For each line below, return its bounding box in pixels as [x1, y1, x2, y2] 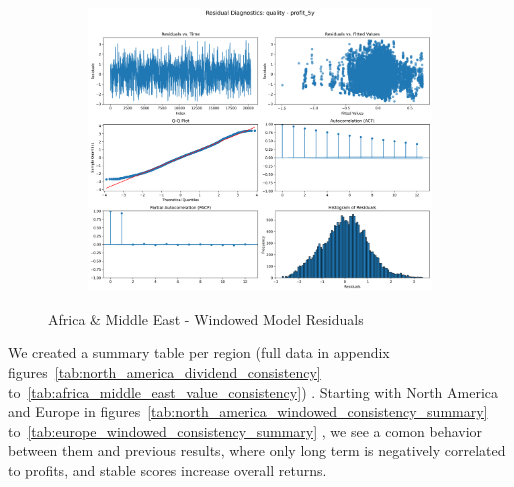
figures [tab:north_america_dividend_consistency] [8, 361, 321, 382]
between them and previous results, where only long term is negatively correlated [8, 440, 506, 461]
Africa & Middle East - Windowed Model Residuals [48, 308, 364, 329]
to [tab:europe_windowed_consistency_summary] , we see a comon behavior [8, 420, 483, 441]
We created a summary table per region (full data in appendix [8, 342, 390, 363]
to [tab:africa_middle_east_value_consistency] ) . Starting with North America [8, 381, 499, 402]
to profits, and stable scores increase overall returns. [8, 459, 327, 480]
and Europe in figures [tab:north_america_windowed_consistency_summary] [8, 401, 488, 422]
